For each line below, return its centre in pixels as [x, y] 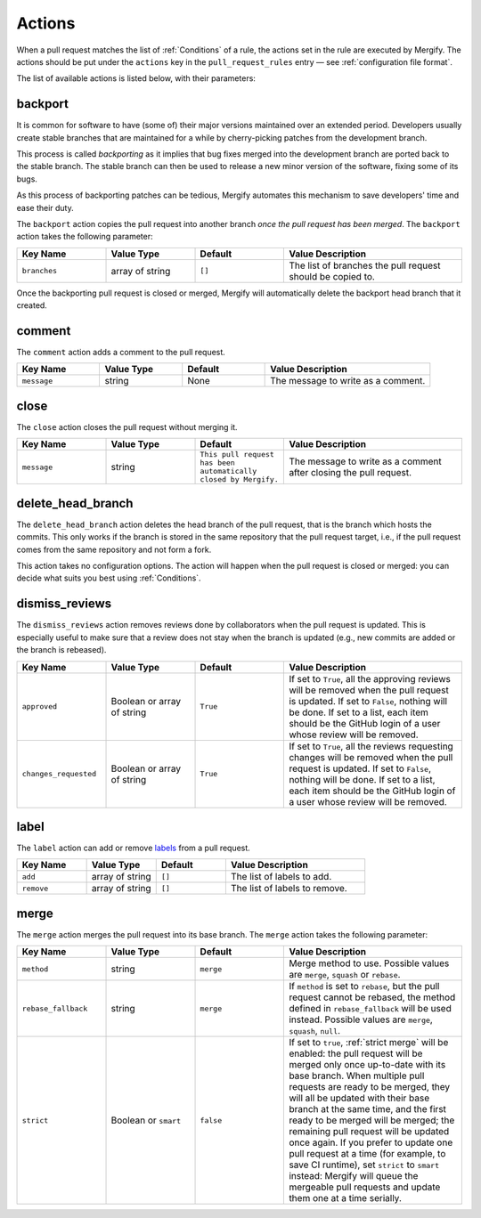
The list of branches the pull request [365, 265]
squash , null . [315, 1031]
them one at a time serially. [346, 1198]
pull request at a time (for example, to [367, 1154]
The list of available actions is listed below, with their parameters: [136, 78]
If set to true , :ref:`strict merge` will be [369, 1043]
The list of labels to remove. [289, 889]
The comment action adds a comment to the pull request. [121, 353]
